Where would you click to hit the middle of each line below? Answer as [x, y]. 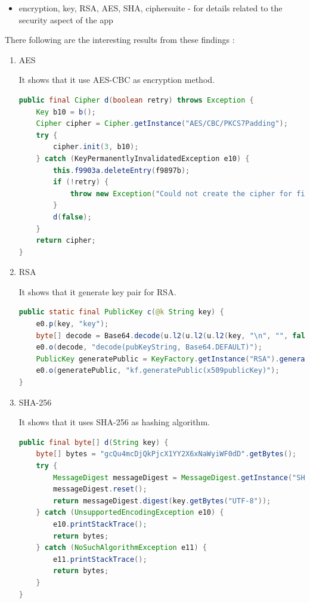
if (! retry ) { [81, 182]
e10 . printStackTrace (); [100, 524]
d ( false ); [72, 217]
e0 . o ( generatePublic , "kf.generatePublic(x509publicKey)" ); [158, 371]
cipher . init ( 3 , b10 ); [96, 147]
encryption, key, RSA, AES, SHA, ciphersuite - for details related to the [151, 8]
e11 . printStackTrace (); [100, 559]
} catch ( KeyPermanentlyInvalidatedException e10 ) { [143, 158]
